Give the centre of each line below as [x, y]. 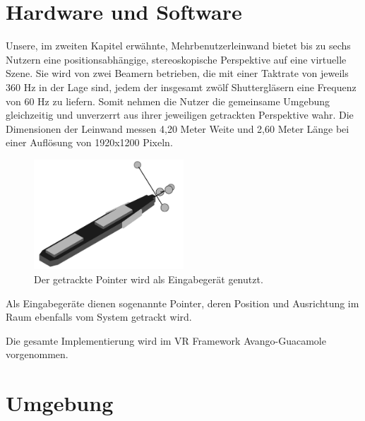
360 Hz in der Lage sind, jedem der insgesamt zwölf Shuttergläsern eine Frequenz [181, 87]
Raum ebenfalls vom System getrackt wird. [99, 317]
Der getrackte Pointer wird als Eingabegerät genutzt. [149, 279]
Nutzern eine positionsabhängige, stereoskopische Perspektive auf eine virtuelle [176, 59]
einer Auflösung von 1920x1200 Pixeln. [89, 142]
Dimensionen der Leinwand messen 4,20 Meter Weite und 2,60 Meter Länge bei [178, 128]
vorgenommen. [37, 354]
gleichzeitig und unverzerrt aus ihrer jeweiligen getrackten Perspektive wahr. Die [180, 115]
